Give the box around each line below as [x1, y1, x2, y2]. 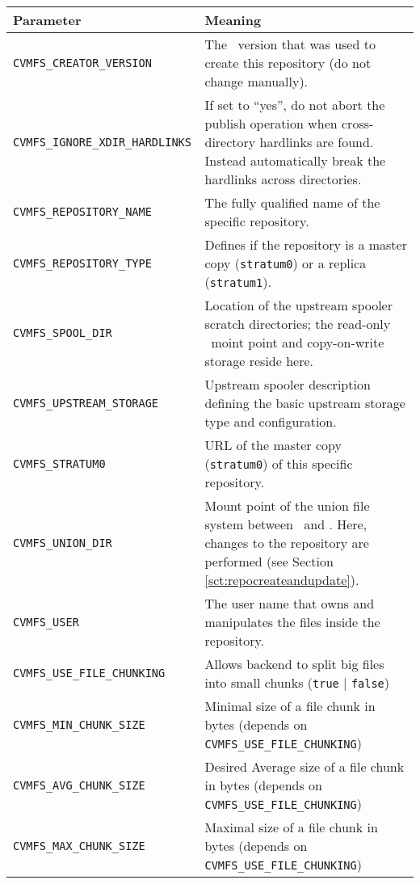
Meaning [204, 11, 262, 29]
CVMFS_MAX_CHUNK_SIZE [13, 839, 145, 852]
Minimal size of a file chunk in [204, 697, 376, 715]
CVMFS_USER [13, 615, 79, 629]
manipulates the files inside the [204, 612, 380, 631]
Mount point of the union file [204, 496, 370, 515]
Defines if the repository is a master [204, 235, 407, 254]
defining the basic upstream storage [204, 394, 405, 412]
